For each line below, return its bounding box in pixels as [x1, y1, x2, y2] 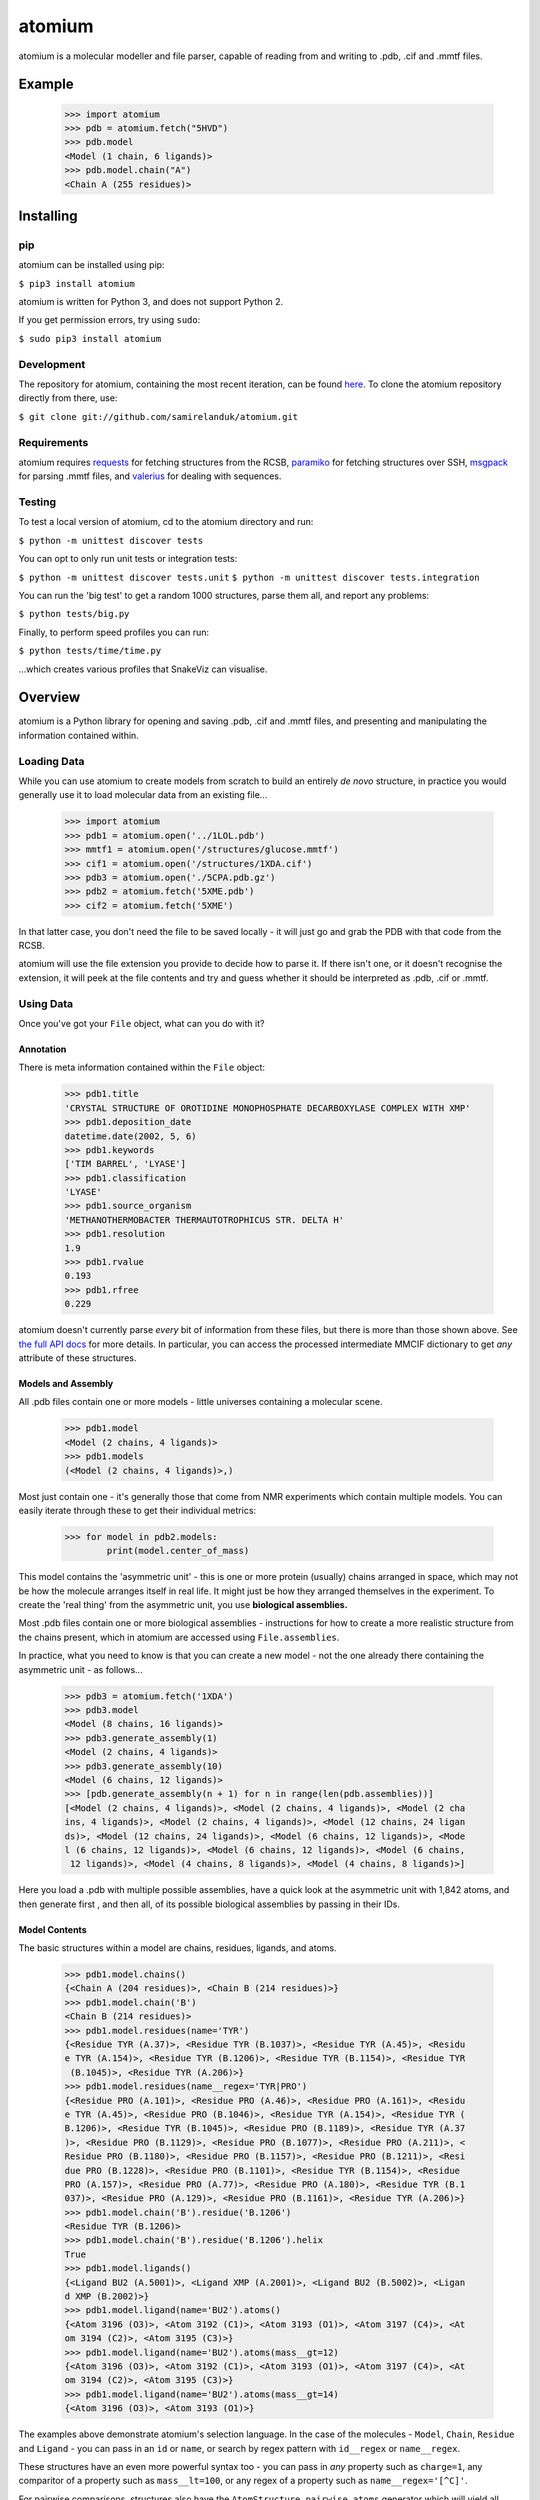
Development [18, 357, 86, 371]
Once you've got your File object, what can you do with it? [18, 1017, 265, 1029]
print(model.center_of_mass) [106, 1545, 250, 1557]
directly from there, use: [18, 392, 118, 404]
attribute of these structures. [18, 1351, 137, 1364]
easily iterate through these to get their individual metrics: [18, 1504, 257, 1516]
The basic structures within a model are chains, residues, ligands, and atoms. [18, 1942, 337, 1954]
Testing [18, 495, 57, 509]
